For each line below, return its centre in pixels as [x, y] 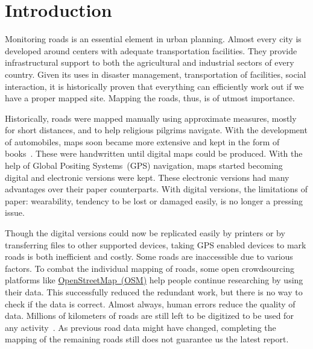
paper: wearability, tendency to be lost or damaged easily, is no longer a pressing [154, 200]
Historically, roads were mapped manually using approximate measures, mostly [151, 118]
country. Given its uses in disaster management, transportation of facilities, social [156, 74]
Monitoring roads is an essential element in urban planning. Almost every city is [153, 39]
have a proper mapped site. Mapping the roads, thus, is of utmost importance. [150, 98]
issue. [15, 212]
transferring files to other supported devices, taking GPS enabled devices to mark [156, 244]
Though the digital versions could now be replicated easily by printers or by [145, 233]
